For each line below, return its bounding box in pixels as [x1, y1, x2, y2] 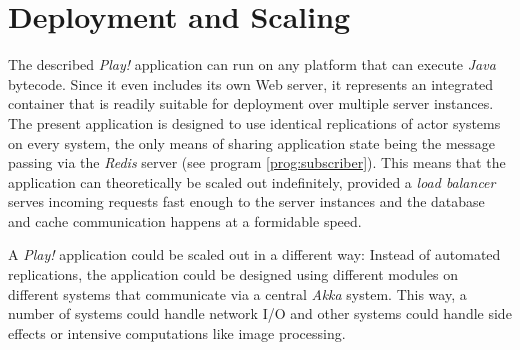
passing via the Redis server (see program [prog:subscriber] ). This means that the [8, 152, 506, 173]
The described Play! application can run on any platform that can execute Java [8, 54, 496, 75]
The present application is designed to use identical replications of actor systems [8, 112, 501, 133]
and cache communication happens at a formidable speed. [8, 210, 362, 231]
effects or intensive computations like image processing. [8, 322, 346, 343]
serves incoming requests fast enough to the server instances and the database [8, 191, 485, 212]
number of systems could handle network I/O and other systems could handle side [8, 303, 512, 324]
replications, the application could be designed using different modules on [8, 264, 458, 285]
